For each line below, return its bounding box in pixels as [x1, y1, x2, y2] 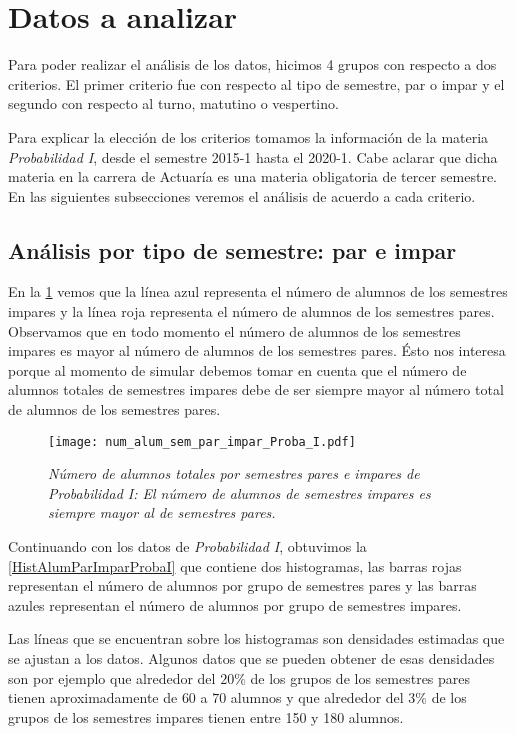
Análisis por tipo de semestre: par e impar [8, 234, 457, 265]
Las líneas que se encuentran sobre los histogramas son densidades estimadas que [8, 628, 505, 649]
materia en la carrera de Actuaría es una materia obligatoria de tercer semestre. [8, 166, 498, 187]
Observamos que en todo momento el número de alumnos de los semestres [8, 320, 461, 341]
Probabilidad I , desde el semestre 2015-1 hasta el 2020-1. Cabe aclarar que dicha [8, 146, 498, 167]
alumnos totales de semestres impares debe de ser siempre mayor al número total [8, 379, 504, 400]
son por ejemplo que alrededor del [8, 667, 216, 688]
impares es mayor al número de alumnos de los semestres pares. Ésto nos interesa [8, 340, 506, 361]
